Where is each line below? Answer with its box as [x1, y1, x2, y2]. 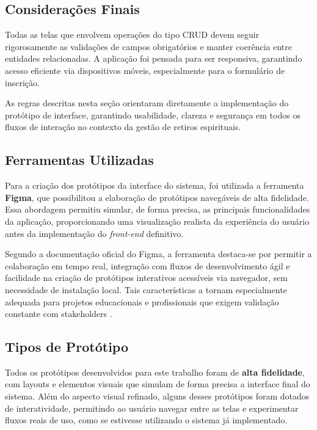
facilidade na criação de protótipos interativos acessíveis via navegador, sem [5, 271, 288, 284]
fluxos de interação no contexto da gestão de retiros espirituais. [5, 120, 241, 133]
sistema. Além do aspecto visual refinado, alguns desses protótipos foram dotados [5, 390, 310, 403]
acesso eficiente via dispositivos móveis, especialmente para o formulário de [5, 64, 285, 76]
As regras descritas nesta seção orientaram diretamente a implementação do [5, 97, 289, 109]
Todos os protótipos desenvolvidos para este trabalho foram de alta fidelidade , [5, 365, 305, 378]
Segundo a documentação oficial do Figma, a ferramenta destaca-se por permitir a [5, 247, 312, 260]
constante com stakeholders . [5, 307, 112, 320]
